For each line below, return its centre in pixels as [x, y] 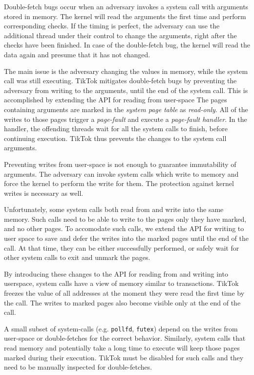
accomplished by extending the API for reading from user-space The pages [116, 100]
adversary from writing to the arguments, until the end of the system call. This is [126, 90]
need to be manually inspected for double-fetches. [78, 367]
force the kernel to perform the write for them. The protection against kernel [119, 183]
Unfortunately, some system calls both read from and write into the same [114, 209]
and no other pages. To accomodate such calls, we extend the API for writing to [124, 228]
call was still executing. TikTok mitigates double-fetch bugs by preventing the [120, 81]
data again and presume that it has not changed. [77, 54]
